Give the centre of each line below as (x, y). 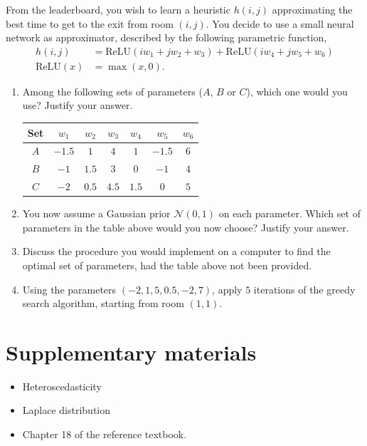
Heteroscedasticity (62, 386)
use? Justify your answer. (78, 105)
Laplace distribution (67, 410)
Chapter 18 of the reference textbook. (105, 434)
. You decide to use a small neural (280, 23)
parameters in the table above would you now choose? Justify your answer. (186, 227)
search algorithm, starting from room (103, 303)
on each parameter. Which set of (289, 213)
